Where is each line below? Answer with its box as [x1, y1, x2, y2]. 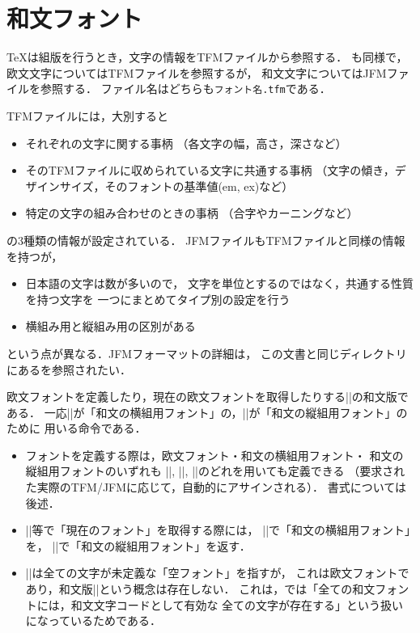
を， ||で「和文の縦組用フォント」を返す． [25, 537, 251, 554]
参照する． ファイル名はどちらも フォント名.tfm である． [40, 80, 331, 97]
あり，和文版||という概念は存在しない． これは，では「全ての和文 [25, 580, 375, 597]
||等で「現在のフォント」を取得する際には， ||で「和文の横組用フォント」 [25, 521, 411, 538]
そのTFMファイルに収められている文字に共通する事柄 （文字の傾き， [25, 162, 395, 179]
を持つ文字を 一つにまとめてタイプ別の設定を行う [25, 290, 291, 307]
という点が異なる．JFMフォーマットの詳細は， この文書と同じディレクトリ [6, 344, 407, 361]
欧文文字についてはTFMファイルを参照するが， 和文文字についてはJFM [6, 64, 387, 81]
